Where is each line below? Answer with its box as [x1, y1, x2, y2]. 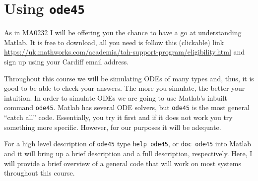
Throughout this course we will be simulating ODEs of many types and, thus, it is [4, 73, 254, 83]
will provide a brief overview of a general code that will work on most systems [4, 158, 242, 168]
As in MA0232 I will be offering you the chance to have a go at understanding [4, 27, 242, 38]
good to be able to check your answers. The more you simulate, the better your [4, 83, 245, 93]
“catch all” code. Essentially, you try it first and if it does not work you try [4, 112, 233, 122]
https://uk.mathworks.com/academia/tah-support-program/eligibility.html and [4, 47, 245, 57]
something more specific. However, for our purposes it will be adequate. [4, 121, 221, 132]
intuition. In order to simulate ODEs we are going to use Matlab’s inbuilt [4, 92, 228, 103]
